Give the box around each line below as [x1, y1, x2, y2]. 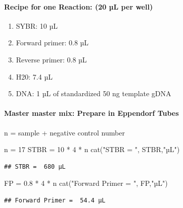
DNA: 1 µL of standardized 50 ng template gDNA [16, 88, 171, 99]
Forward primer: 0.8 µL [16, 37, 89, 48]
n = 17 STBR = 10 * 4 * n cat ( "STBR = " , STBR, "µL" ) [4, 144, 180, 155]
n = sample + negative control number [4, 127, 125, 137]
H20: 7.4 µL [16, 71, 53, 82]
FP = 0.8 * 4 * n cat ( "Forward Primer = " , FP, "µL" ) [4, 178, 168, 188]
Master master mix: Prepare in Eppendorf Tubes [4, 108, 179, 118]
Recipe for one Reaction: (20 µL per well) [4, 1, 153, 12]
